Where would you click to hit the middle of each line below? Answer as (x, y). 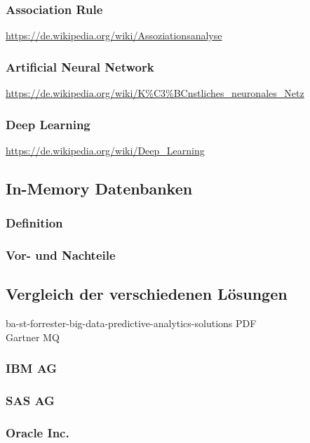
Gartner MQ (33, 337)
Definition (34, 223)
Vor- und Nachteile (61, 254)
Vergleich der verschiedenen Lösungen (147, 294)
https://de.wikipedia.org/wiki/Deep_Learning (105, 150)
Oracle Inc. (38, 432)
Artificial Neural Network (80, 66)
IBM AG (32, 368)
